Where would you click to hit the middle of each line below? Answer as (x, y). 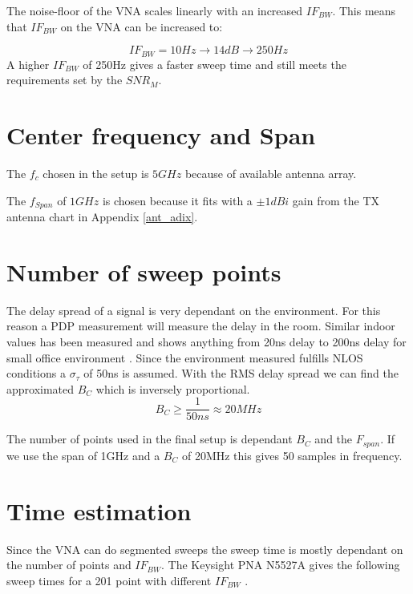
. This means (364, 10)
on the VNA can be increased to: (142, 26)
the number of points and (69, 565)
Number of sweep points (144, 271)
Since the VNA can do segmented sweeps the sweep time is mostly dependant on (205, 549)
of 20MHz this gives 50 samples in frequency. (292, 455)
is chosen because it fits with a (177, 200)
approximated (40, 388)
